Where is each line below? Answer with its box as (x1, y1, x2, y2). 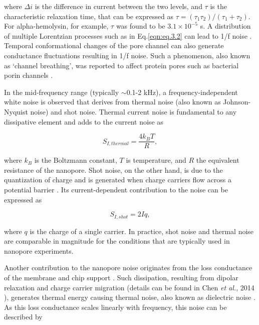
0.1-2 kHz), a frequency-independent (126, 86, 238, 97)
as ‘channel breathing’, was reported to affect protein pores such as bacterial (4, 60, 239, 70)
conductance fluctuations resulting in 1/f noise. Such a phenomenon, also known (4, 50, 250, 60)
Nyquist (4, 106, 28, 117)
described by (4, 311, 43, 322)
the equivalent (196, 155, 239, 165)
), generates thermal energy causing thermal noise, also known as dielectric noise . (4, 292, 255, 302)
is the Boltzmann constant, (34, 155, 117, 165)
